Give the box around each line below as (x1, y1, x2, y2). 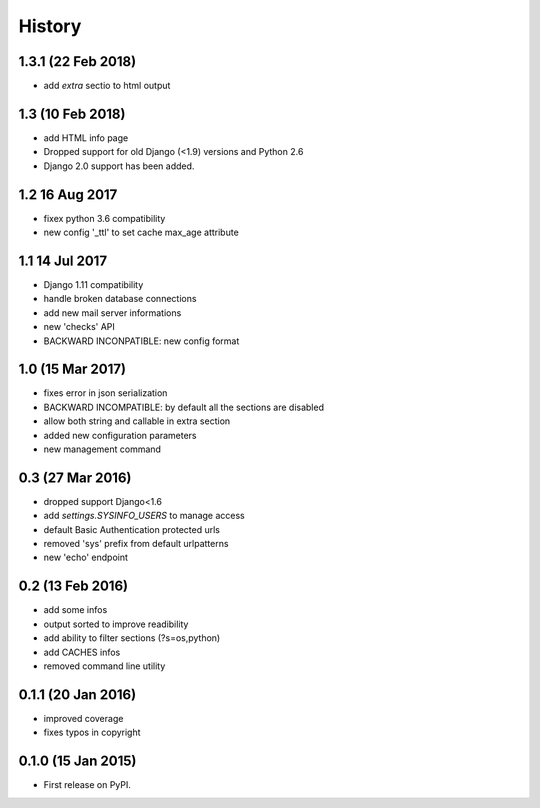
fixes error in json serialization (43, 387, 168, 399)
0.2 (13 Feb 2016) (18, 578, 129, 595)
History (18, 15, 82, 37)
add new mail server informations (43, 306, 182, 319)
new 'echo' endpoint (43, 551, 129, 564)
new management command (43, 443, 162, 455)
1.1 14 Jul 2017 (18, 252, 108, 269)
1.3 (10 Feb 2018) (18, 105, 126, 122)
